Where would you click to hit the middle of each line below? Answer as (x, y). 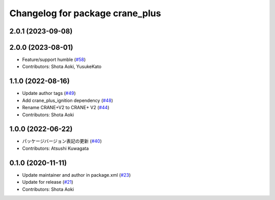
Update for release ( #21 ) (48, 182)
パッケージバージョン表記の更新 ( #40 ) (62, 141)
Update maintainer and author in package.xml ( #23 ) (76, 175)
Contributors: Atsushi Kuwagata (56, 148)
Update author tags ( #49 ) (49, 93)
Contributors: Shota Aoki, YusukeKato (62, 66)
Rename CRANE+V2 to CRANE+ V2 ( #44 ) (66, 108)
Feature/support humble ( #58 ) (54, 60)
